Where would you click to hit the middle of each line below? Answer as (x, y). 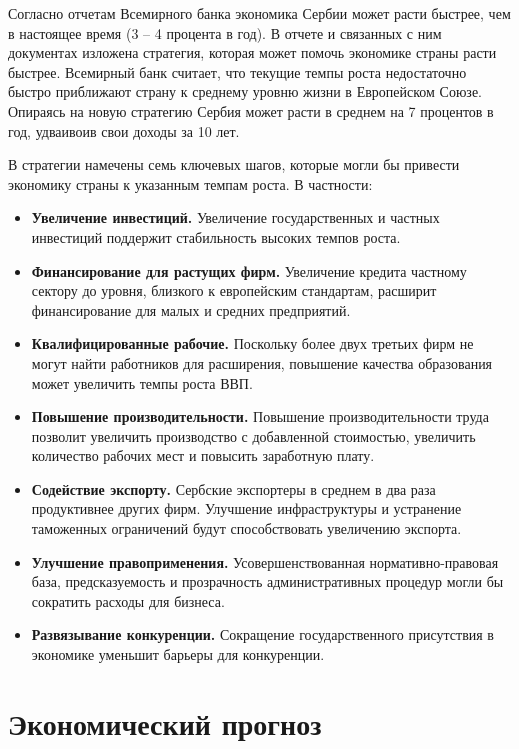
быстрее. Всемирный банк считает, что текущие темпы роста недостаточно (237, 71)
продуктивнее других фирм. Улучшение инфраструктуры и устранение (246, 508)
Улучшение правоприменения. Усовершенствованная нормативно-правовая (265, 561)
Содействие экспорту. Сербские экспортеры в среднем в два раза (233, 488)
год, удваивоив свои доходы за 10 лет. (124, 130)
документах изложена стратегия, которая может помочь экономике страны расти (252, 52)
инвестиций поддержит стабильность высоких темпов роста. (216, 236)
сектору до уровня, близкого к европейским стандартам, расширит (234, 290)
